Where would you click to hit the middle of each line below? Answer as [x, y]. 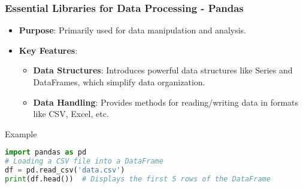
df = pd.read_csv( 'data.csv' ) [65, 170]
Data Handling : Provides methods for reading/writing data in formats [166, 102]
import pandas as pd [46, 152]
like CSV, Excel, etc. [71, 114]
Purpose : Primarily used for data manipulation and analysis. [133, 30]
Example [21, 133]
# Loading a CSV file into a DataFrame [84, 161]
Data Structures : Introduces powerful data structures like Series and [163, 70]
